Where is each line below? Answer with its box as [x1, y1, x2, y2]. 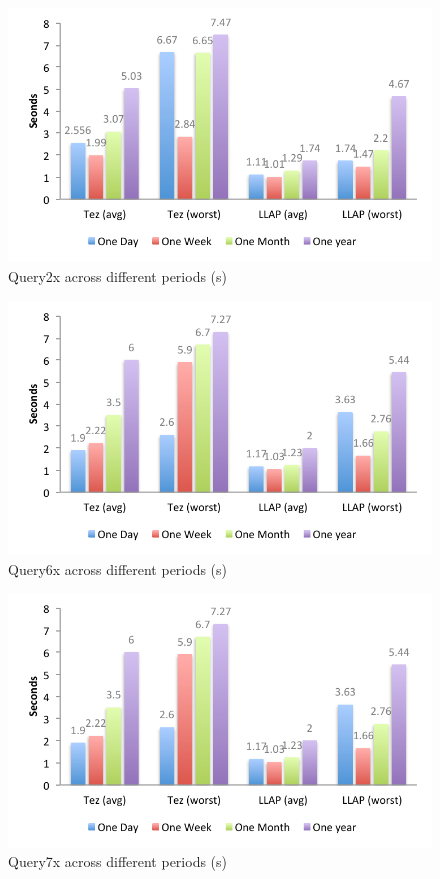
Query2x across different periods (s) [8, 265, 228, 286]
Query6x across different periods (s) [8, 558, 228, 579]
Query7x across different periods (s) [8, 851, 228, 872]
